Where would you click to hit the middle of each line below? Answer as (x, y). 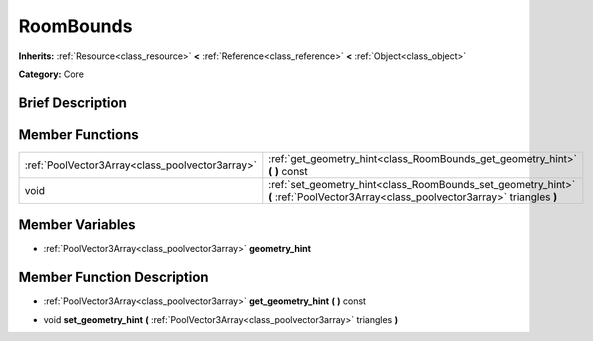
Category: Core (51, 74)
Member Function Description (113, 277)
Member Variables (77, 225)
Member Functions (78, 134)
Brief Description (72, 102)
